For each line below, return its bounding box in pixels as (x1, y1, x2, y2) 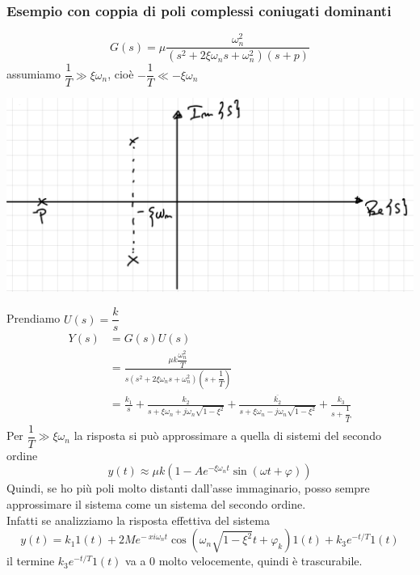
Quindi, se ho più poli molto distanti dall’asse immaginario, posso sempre (6, 480, 370, 497)
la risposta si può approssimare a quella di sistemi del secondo (73, 427, 381, 444)
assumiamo (6, 66, 61, 82)
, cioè (107, 66, 134, 82)
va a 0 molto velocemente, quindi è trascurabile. (125, 552, 363, 569)
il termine (6, 552, 55, 569)
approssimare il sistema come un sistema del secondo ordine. (6, 495, 306, 512)
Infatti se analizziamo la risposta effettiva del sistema (6, 511, 270, 528)
